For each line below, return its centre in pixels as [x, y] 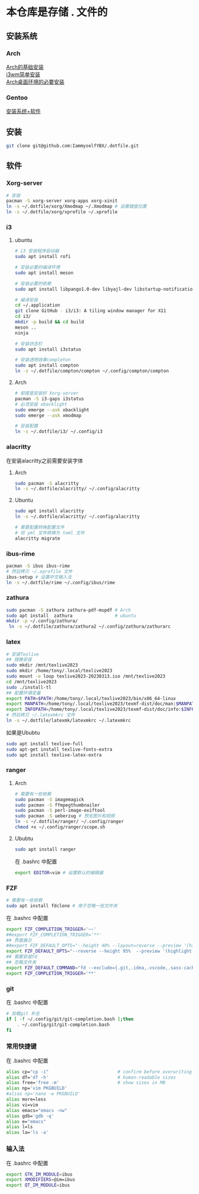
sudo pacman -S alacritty [46, 483]
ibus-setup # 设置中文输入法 [39, 577]
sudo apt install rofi [43, 257]
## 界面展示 [19, 940]
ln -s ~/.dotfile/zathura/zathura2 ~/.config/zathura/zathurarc [89, 627]
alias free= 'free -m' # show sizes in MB [86, 1083]
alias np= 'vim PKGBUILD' [37, 1088]
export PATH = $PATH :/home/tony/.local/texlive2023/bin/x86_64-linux [91, 698]
